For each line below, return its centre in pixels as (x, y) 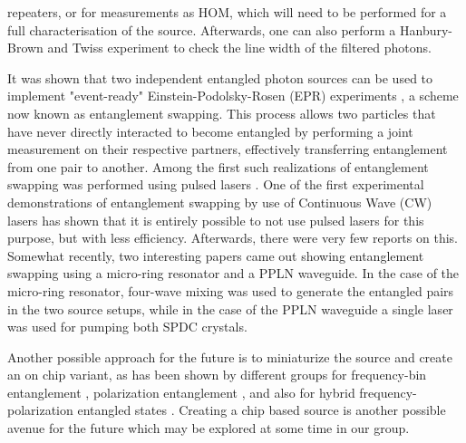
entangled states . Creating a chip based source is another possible (262, 410)
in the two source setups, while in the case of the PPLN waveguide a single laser (230, 308)
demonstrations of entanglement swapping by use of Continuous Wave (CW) (220, 202)
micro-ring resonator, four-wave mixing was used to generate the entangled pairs (231, 290)
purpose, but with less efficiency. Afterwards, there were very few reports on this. (233, 238)
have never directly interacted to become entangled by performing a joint (210, 131)
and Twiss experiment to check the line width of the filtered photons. (239, 48)
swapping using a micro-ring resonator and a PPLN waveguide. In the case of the (233, 273)
